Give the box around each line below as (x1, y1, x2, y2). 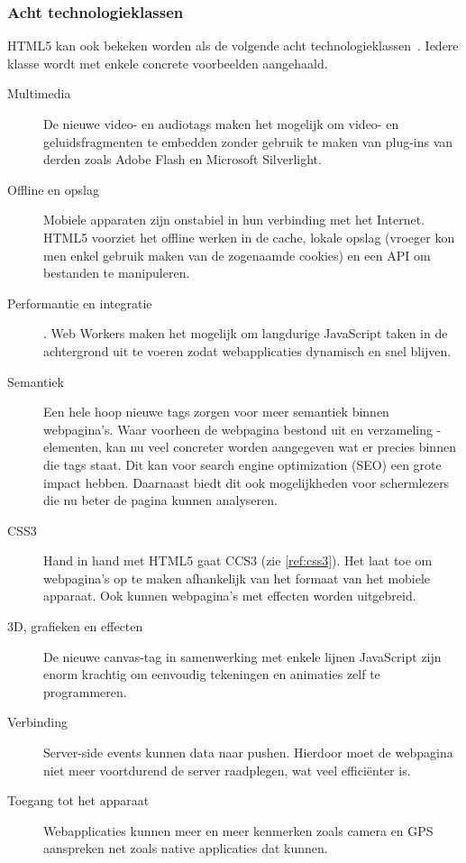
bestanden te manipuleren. (43, 263, 190, 282)
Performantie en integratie (7, 293, 152, 312)
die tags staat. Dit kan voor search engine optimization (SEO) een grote (43, 454, 442, 473)
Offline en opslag (7, 179, 99, 198)
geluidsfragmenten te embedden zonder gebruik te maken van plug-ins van (43, 132, 453, 151)
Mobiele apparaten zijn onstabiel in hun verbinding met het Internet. (43, 210, 425, 229)
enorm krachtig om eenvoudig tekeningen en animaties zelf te (43, 665, 380, 684)
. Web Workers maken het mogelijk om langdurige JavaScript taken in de (43, 324, 448, 343)
